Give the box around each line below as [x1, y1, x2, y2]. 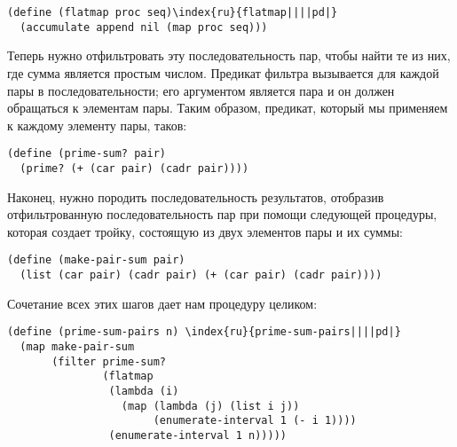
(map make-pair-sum [20, 340, 135, 353]
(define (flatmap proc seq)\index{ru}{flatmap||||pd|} [7, 6, 338, 19]
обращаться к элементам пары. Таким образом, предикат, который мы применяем [7, 98, 448, 117]
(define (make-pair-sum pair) [7, 254, 185, 267]
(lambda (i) [108, 384, 179, 397]
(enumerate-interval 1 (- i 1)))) [153, 414, 357, 427]
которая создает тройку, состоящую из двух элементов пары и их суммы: [7, 222, 403, 240]
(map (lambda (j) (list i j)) [121, 399, 300, 412]
